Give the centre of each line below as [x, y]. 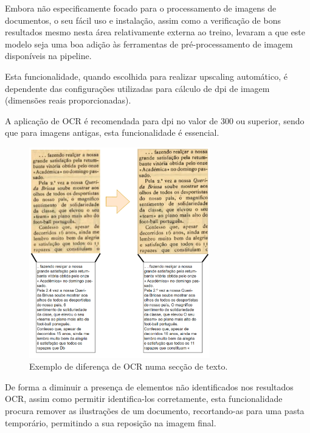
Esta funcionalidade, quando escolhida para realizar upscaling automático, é [146, 76]
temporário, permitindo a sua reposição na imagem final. [111, 422]
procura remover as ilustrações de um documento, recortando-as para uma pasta [155, 411]
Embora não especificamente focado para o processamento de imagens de [141, 8]
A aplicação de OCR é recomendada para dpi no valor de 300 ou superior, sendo [155, 120]
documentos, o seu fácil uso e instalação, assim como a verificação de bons [143, 20]
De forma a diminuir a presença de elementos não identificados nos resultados [149, 386]
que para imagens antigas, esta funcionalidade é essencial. [112, 132]
